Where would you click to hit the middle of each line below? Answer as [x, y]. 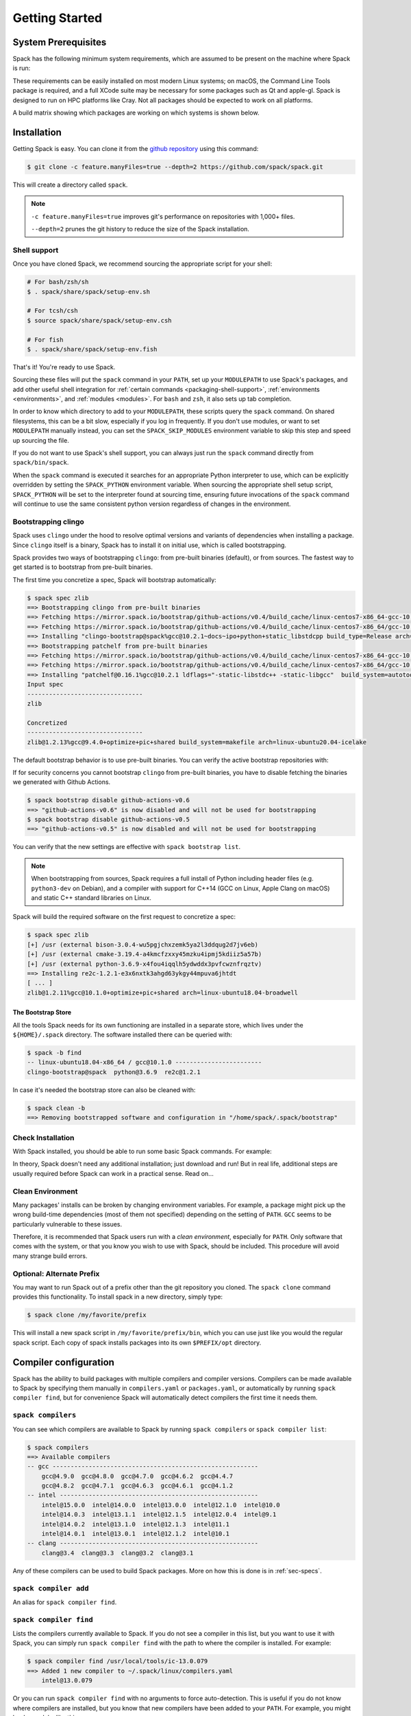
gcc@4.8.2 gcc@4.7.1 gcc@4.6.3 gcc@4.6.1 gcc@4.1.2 [137, 1486]
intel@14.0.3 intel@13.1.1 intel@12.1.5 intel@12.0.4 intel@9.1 [159, 1515]
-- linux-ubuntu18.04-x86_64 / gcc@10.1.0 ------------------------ [145, 1063]
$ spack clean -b [56, 1108]
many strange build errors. [50, 1255]
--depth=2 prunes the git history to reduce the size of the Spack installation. [140, 229]
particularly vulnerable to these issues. [67, 1224]
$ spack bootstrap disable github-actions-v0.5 [108, 820]
